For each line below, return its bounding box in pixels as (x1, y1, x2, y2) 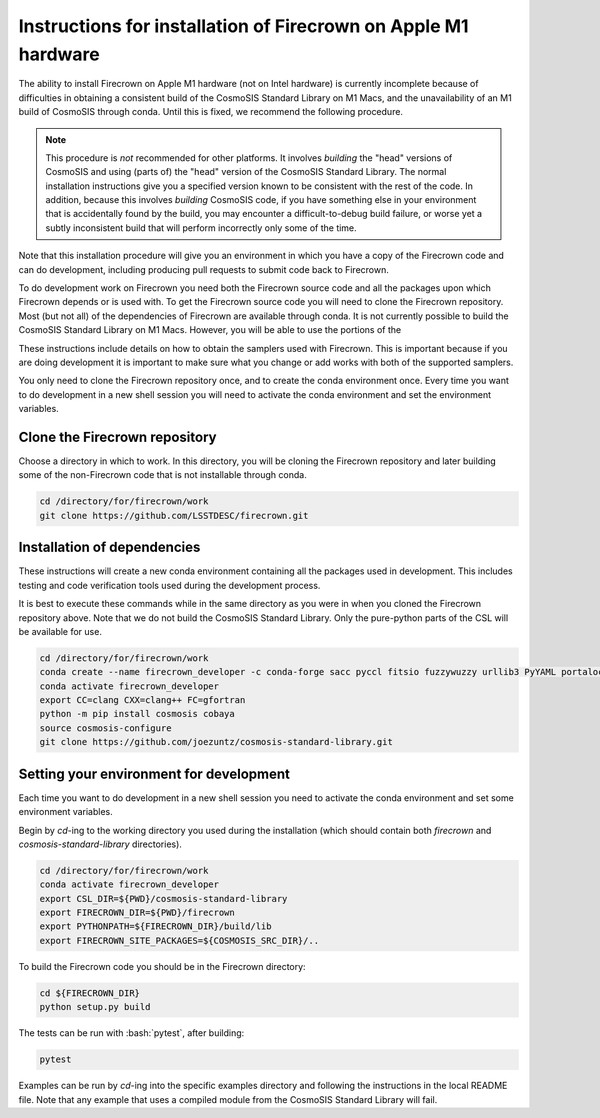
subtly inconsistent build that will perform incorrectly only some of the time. (45, 221, 357, 234)
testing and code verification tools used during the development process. (18, 579, 321, 591)
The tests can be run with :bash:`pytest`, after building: (18, 1027, 245, 1039)
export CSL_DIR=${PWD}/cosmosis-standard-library (39, 893, 288, 904)
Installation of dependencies (18, 539, 201, 556)
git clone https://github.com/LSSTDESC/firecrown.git (39, 510, 309, 521)
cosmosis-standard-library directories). (18, 838, 182, 850)
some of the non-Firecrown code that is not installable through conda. (18, 469, 307, 481)
